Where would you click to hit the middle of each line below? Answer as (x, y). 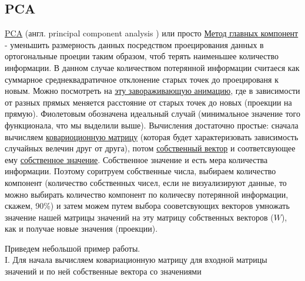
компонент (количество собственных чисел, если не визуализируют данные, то (146, 182)
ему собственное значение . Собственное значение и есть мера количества (136, 159)
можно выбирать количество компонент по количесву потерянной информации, (147, 194)
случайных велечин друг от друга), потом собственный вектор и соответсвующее (150, 148)
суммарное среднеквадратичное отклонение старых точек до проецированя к (142, 79)
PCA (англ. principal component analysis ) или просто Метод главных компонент (152, 33)
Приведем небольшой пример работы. (73, 248)
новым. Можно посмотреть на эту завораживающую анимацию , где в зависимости (152, 91)
